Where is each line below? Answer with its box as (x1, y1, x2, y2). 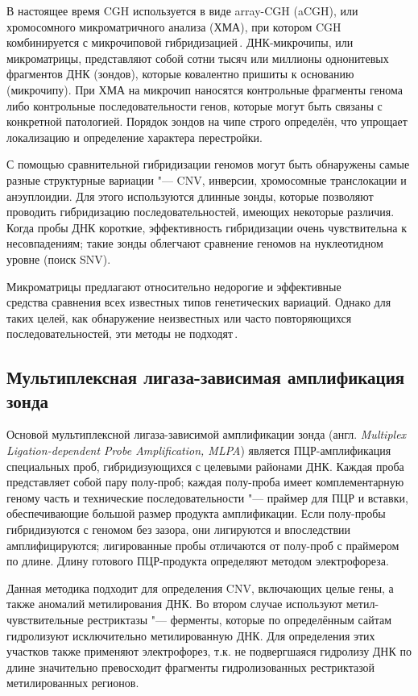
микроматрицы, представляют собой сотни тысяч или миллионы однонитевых (6, 49, 389, 66)
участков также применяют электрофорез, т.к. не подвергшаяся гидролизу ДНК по (6, 643, 412, 660)
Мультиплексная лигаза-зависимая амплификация (6, 365, 405, 390)
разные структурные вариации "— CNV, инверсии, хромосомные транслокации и (6, 171, 407, 188)
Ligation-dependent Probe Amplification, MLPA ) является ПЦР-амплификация (6, 442, 391, 459)
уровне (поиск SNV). (6, 250, 111, 267)
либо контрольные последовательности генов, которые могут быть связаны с (6, 97, 383, 114)
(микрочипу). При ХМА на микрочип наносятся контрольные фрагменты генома (6, 81, 403, 98)
